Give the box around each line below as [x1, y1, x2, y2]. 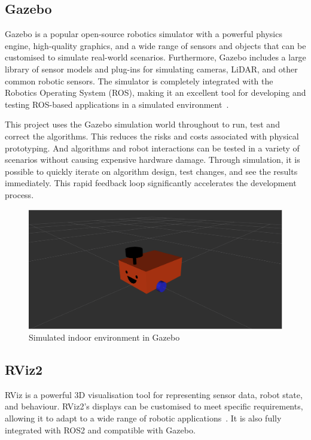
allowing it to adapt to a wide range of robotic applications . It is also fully [5, 412, 282, 424]
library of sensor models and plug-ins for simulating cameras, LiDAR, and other [5, 62, 298, 75]
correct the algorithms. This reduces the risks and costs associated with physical [5, 129, 299, 142]
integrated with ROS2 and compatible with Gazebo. [5, 423, 196, 436]
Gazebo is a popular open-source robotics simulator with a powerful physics [5, 28, 282, 40]
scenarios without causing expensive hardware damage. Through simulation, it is [5, 153, 300, 166]
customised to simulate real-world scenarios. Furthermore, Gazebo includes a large [5, 51, 306, 63]
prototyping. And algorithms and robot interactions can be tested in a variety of [5, 141, 300, 154]
